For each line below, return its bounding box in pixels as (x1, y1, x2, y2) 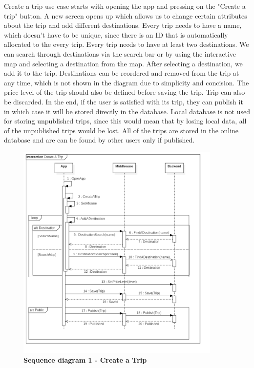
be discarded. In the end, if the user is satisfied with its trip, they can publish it (4, 96, 243, 106)
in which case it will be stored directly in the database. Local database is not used (4, 106, 250, 116)
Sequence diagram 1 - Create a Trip (23, 355, 147, 365)
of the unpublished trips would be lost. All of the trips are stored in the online (4, 125, 239, 135)
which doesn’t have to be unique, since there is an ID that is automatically (4, 29, 228, 40)
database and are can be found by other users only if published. (4, 135, 195, 145)
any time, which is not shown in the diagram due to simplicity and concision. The (4, 77, 249, 87)
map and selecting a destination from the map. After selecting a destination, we (4, 58, 243, 68)
